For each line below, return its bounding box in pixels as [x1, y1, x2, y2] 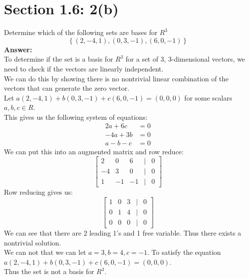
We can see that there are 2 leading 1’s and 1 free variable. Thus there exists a [4, 227, 241, 238]
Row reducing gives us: [4, 187, 73, 197]
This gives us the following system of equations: [4, 111, 148, 122]
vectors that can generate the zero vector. [4, 83, 129, 93]
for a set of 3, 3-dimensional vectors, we [125, 54, 245, 64]
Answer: [4, 44, 32, 54]
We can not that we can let [4, 247, 86, 257]
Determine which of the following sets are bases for [4, 27, 157, 37]
